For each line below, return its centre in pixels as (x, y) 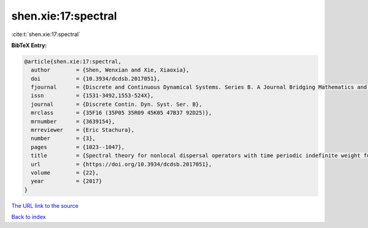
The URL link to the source (45, 205)
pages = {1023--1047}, (78, 147)
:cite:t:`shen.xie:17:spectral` (46, 34)
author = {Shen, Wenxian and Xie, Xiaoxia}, (110, 70)
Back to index (29, 217)
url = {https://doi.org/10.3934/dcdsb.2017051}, (121, 164)
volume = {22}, (65, 173)
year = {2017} (67, 181)
